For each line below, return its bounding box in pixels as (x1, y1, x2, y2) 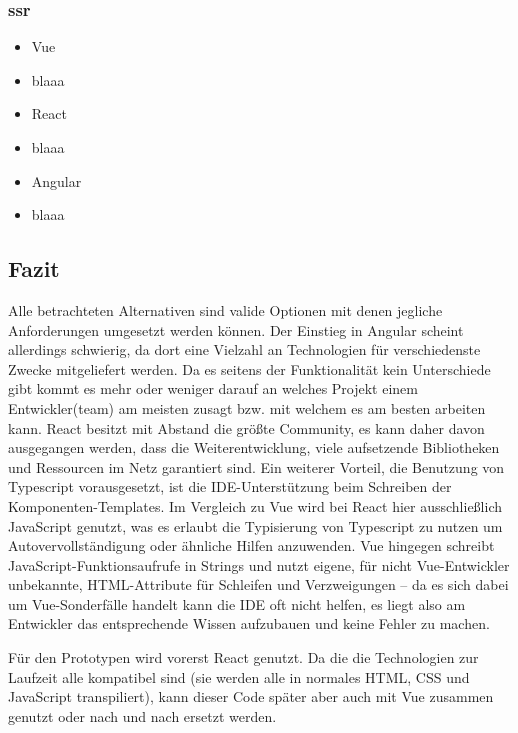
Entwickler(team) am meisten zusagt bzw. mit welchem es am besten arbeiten (8, 397, 486, 418)
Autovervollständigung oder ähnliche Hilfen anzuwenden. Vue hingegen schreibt (8, 535, 495, 556)
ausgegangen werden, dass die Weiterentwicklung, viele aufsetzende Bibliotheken (8, 437, 500, 458)
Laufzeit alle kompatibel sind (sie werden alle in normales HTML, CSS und (8, 666, 470, 687)
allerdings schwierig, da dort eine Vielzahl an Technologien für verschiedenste (8, 339, 481, 360)
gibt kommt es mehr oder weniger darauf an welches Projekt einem (8, 378, 419, 399)
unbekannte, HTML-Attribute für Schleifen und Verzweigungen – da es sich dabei (8, 574, 509, 595)
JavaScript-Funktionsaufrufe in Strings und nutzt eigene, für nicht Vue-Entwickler (8, 554, 510, 575)
